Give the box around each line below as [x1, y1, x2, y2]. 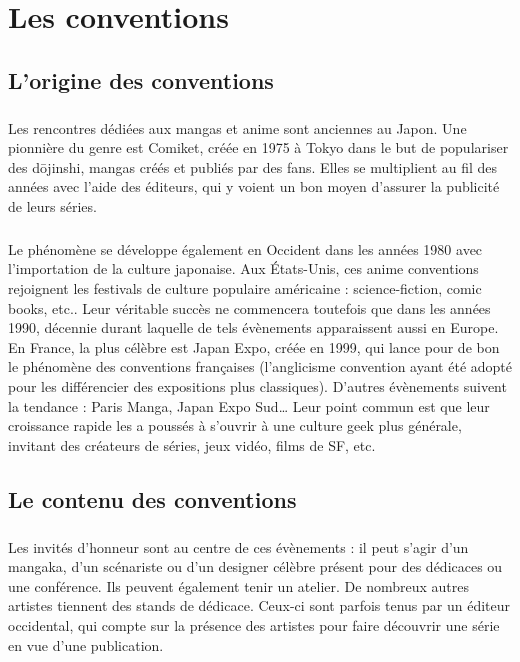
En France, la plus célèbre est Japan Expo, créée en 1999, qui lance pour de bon [8, 336, 500, 357]
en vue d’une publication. [8, 634, 164, 655]
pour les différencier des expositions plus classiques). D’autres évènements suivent [8, 376, 507, 397]
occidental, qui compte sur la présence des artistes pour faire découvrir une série [8, 614, 500, 635]
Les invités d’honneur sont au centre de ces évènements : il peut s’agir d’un [8, 536, 469, 557]
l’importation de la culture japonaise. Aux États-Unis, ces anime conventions [8, 258, 479, 279]
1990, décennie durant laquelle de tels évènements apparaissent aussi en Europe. [8, 317, 499, 338]
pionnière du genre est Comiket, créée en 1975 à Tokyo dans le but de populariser [8, 137, 509, 158]
